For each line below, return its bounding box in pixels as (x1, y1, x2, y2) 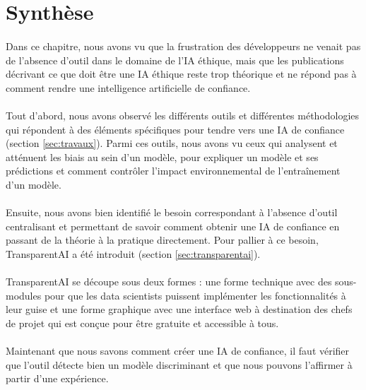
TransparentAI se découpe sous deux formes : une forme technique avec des (6, 274, 332, 289)
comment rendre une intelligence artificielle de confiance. (6, 80, 251, 95)
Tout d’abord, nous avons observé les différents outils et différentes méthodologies (6, 107, 360, 122)
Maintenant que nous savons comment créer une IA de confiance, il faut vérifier (6, 343, 350, 358)
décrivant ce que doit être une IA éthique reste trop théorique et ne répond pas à (6, 66, 357, 81)
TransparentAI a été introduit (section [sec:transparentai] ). (6, 246, 261, 261)
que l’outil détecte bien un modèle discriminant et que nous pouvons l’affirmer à (6, 357, 353, 372)
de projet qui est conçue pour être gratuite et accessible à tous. (6, 315, 279, 330)
